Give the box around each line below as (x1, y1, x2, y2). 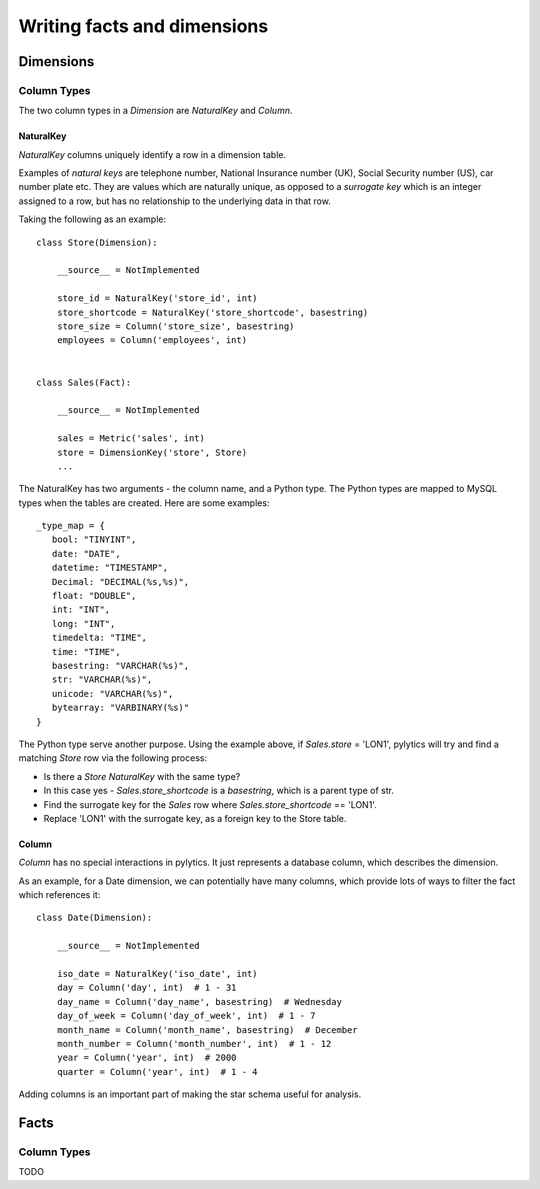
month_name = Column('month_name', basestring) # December (56, 1024, 359, 1035)
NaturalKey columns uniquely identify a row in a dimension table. (18, 148, 287, 160)
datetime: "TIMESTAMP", (51, 562, 169, 574)
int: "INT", (51, 604, 111, 615)
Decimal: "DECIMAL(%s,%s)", (51, 576, 190, 587)
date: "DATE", (51, 548, 121, 559)
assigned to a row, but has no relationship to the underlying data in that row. (18, 195, 332, 207)
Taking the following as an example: (18, 213, 167, 225)
